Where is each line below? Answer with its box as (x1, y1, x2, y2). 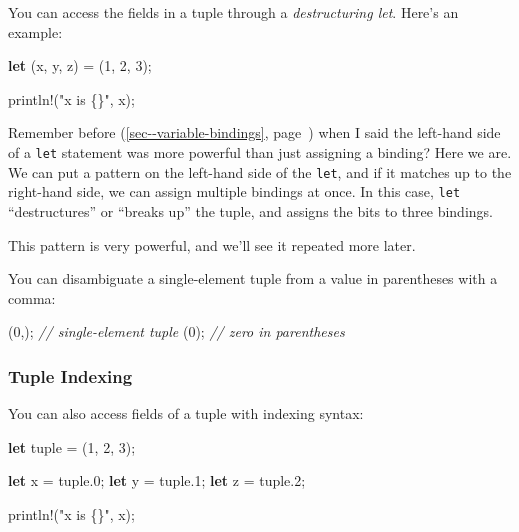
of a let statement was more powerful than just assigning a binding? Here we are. (8, 141, 512, 162)
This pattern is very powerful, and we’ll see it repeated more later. (8, 234, 416, 255)
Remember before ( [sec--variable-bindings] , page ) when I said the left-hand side (8, 122, 501, 143)
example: (8, 21, 63, 42)
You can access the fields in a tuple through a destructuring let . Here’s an (8, 2, 459, 22)
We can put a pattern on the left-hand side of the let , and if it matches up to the (8, 161, 512, 182)
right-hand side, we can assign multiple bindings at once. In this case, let (8, 181, 461, 202)
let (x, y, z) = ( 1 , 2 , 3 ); (8, 55, 152, 76)
